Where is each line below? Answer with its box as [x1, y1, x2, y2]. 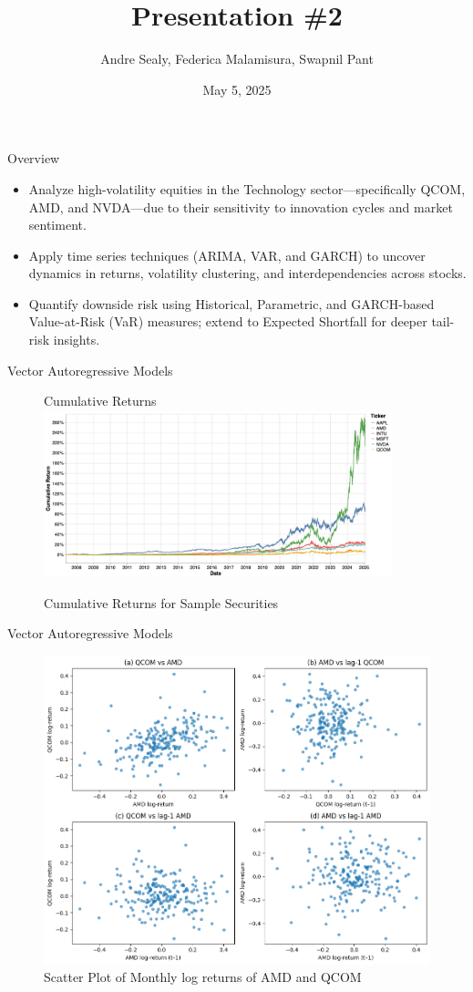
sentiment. [28, 215, 87, 234]
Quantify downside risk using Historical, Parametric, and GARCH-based [28, 294, 435, 313]
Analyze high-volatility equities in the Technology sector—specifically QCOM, [28, 179, 466, 198]
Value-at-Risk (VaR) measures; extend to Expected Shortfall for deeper [28, 312, 427, 331]
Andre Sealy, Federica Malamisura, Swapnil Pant [100, 49, 374, 68]
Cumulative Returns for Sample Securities [44, 593, 279, 612]
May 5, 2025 [202, 79, 272, 98]
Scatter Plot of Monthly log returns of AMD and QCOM [44, 967, 362, 987]
